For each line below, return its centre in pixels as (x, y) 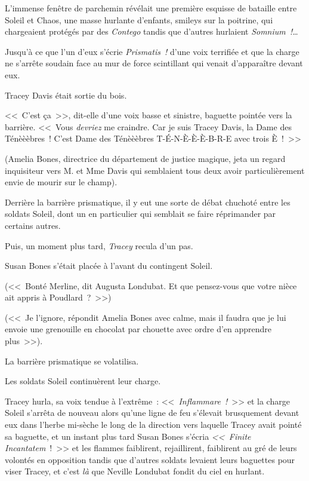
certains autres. (33, 225)
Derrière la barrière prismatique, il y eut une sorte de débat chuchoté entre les (148, 202)
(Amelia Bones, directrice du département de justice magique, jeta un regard (145, 158)
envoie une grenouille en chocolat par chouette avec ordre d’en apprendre (138, 329)
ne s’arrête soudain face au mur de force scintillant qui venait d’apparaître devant (154, 63)
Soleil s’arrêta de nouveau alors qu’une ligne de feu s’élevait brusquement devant (152, 413)
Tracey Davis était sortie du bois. (66, 95)
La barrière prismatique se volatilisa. (72, 361)
